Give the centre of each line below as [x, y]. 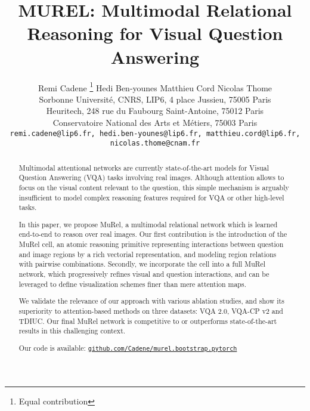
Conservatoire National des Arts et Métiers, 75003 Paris [155, 122]
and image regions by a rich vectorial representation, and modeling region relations [148, 254]
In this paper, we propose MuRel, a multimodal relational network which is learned [148, 224]
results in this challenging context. [72, 331]
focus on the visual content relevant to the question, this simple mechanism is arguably [154, 187]
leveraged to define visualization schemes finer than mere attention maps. [132, 284]
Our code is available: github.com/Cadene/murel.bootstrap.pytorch [128, 347]
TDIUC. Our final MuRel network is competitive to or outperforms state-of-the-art [148, 321]
